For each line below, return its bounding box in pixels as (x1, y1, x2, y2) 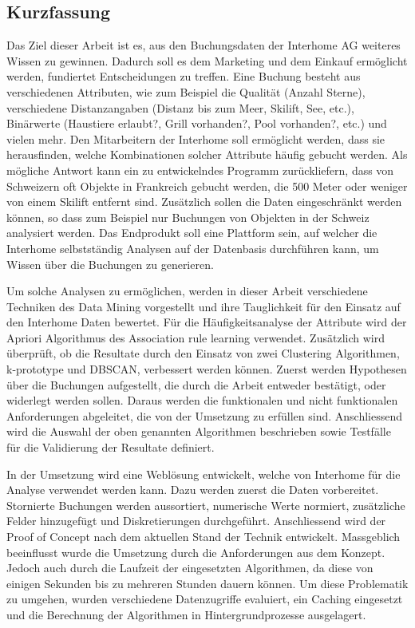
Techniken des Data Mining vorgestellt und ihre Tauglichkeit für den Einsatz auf (6, 298, 401, 314)
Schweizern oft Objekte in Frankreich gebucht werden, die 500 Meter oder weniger (6, 177, 408, 194)
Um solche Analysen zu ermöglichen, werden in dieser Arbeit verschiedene (6, 282, 368, 299)
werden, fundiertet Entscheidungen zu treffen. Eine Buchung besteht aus (6, 68, 361, 85)
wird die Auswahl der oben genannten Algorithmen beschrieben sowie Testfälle (6, 423, 391, 440)
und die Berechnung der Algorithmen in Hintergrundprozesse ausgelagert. (6, 606, 366, 622)
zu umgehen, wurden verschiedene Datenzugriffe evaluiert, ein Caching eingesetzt (6, 590, 403, 607)
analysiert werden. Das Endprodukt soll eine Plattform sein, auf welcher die (6, 224, 377, 241)
